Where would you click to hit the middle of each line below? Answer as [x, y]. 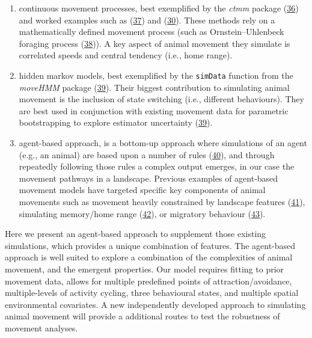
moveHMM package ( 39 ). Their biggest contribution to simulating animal [154, 87]
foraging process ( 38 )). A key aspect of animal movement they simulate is [154, 43]
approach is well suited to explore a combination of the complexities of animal [149, 257]
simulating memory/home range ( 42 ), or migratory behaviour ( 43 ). [142, 213]
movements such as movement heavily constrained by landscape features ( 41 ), [162, 201]
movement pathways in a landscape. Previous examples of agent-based [148, 178]
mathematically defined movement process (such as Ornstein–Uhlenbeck [151, 32]
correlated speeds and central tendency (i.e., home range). [126, 55]
